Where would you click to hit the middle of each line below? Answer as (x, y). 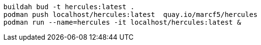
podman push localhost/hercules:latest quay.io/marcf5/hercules (130, 15)
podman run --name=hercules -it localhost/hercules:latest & (122, 22)
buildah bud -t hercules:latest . (69, 7)
